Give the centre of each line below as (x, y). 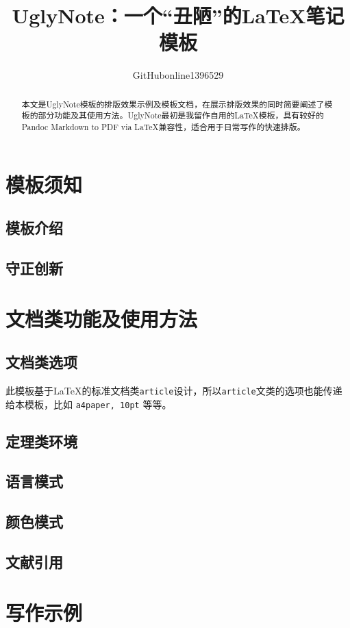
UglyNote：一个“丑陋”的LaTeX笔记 (178, 15)
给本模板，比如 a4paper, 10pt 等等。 (89, 404)
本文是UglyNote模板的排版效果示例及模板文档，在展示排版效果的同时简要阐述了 (173, 104)
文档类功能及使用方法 (102, 318)
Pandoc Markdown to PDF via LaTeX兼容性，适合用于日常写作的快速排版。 (163, 127)
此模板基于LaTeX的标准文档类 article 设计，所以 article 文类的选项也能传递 (174, 390)
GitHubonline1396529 (178, 75)
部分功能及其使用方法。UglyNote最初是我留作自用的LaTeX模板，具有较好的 (181, 115)
